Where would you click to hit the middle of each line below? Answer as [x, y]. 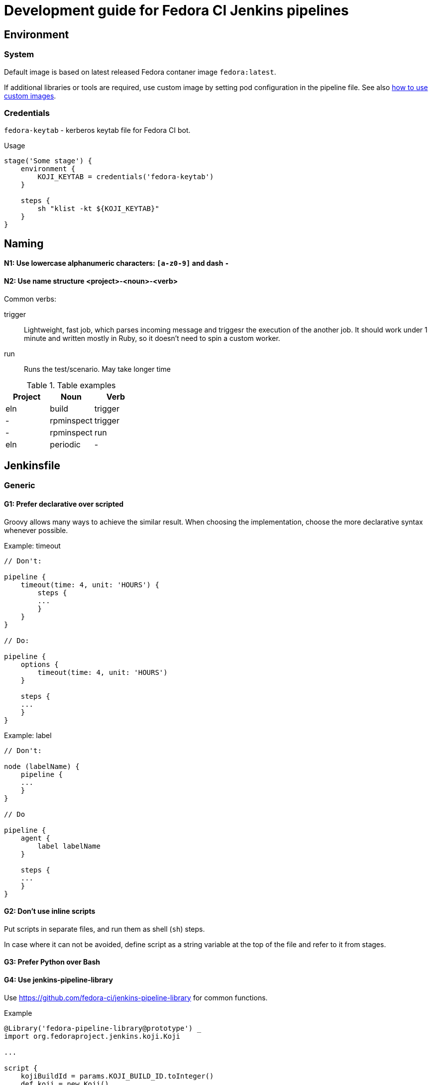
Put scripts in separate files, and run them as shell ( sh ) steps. [105, 929]
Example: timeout [32, 545]
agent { [35, 838]
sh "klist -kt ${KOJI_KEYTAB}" [98, 209]
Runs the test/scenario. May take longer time [97, 369]
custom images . [30, 96]
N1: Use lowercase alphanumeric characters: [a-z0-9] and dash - [117, 263]
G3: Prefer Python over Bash [52, 962]
